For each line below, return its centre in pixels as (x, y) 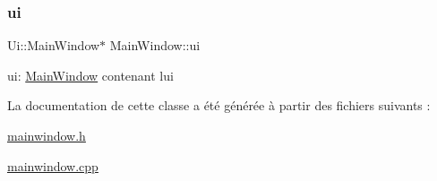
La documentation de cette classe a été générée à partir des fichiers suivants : (219, 105)
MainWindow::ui (155, 45)
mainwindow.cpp (53, 165)
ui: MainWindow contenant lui (90, 75)
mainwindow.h (47, 135)
